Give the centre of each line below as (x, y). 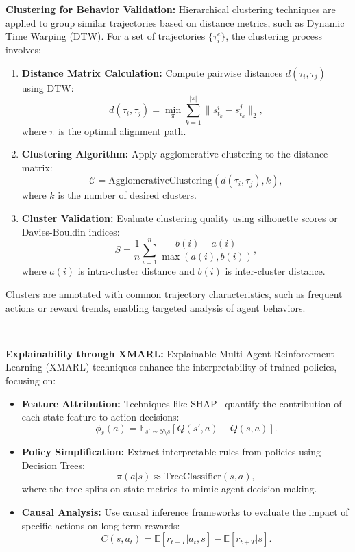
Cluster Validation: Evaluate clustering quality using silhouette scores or (180, 218)
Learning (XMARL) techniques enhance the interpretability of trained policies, (171, 367)
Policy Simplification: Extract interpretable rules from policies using (171, 452)
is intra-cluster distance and (136, 271)
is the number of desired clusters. (127, 195)
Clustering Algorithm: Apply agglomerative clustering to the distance (175, 154)
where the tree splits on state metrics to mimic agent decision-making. (169, 489)
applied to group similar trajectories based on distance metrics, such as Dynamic (175, 22)
